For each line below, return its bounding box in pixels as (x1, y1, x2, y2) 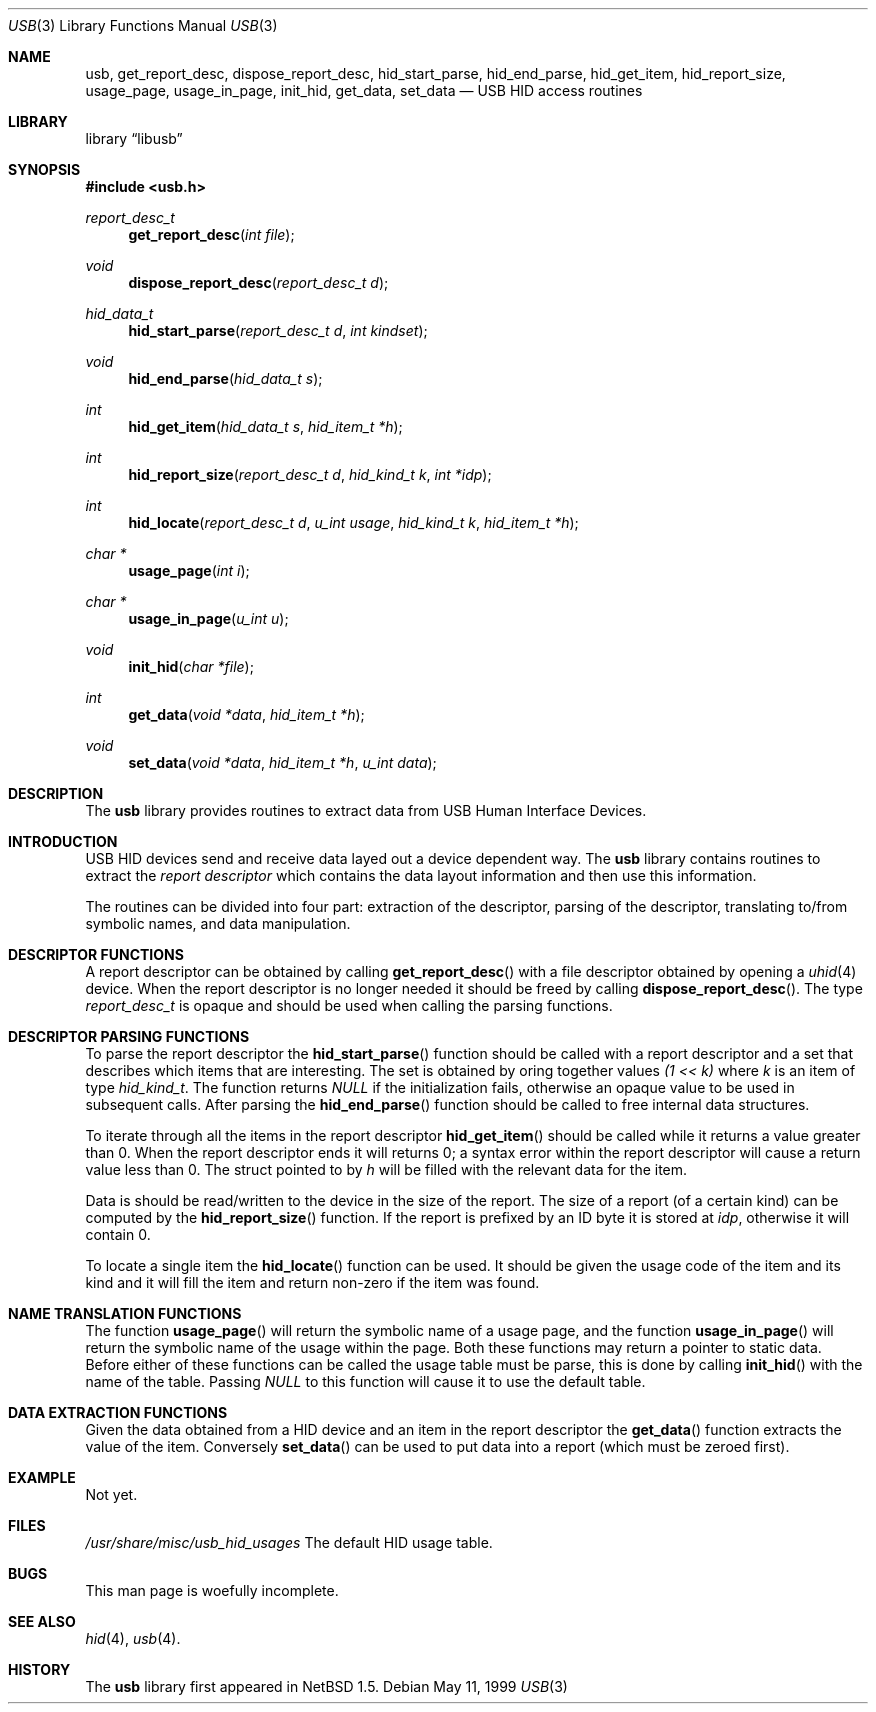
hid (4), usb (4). (85, 1630, 181, 1647)
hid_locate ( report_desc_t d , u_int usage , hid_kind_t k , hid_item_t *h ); (128, 514, 579, 531)
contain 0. (85, 1226, 151, 1243)
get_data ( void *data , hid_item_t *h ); (128, 706, 365, 723)
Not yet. (85, 1486, 138, 1503)
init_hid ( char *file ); (128, 658, 254, 675)
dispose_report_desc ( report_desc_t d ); (128, 274, 389, 291)
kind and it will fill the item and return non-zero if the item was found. (85, 1274, 540, 1291)
